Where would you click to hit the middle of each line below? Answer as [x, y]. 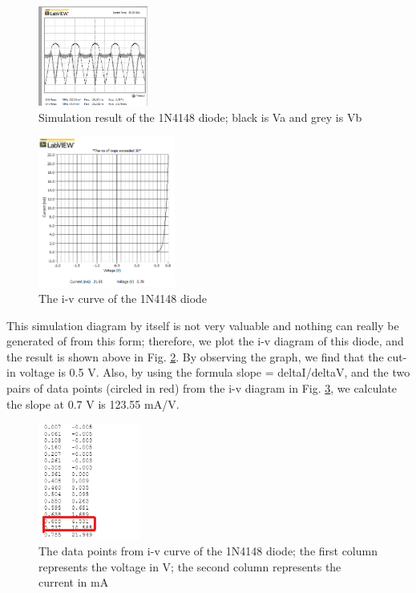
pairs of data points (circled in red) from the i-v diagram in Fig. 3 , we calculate [202, 387]
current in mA [74, 582]
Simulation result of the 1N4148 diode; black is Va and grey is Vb [200, 117]
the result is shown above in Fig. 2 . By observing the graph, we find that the [195, 356]
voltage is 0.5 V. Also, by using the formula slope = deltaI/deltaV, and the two [215, 372]
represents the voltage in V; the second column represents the [190, 566]
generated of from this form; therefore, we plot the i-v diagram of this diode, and [205, 341]
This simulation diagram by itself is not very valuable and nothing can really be [203, 325]
